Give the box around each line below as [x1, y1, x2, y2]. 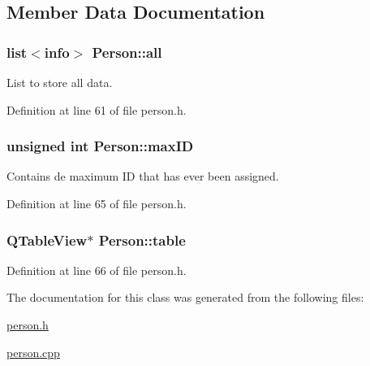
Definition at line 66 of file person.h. [6, 261, 187, 278]
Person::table [98, 229, 186, 250]
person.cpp [6, 343, 60, 360]
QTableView [6, 229, 88, 250]
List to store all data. [6, 74, 113, 90]
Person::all [92, 41, 162, 62]
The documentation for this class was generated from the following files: [6, 289, 364, 306]
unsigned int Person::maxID [6, 136, 194, 156]
